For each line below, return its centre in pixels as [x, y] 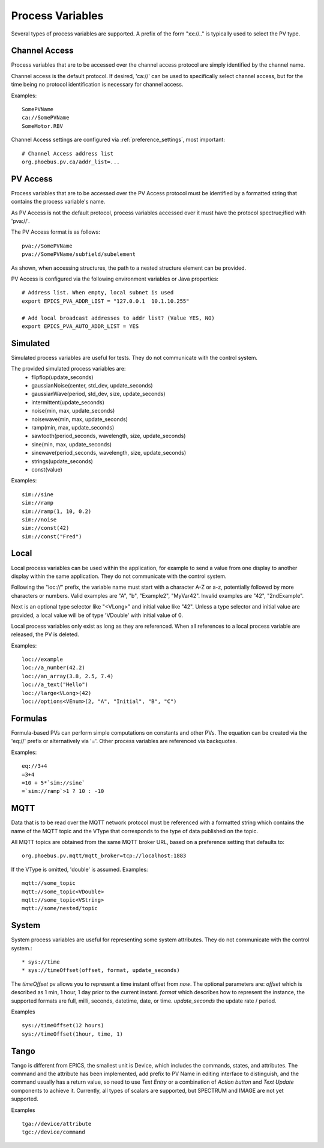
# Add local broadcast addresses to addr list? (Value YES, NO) [118, 318]
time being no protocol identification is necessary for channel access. [97, 85]
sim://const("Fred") [52, 536]
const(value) [47, 469]
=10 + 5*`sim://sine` [53, 783]
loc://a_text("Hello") [55, 685]
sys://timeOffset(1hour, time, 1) [72, 1034]
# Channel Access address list [68, 153]
